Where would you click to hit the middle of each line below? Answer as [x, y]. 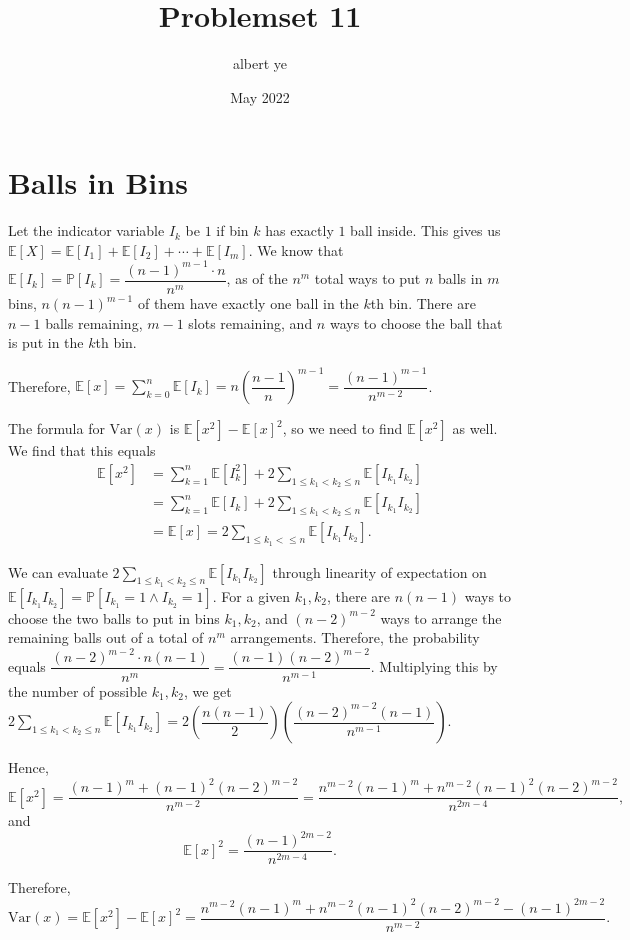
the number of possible [78, 690]
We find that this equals [82, 450]
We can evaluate [58, 571]
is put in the [46, 342]
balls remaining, [94, 322]
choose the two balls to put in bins [114, 617]
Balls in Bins [98, 182]
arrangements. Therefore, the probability [355, 637]
